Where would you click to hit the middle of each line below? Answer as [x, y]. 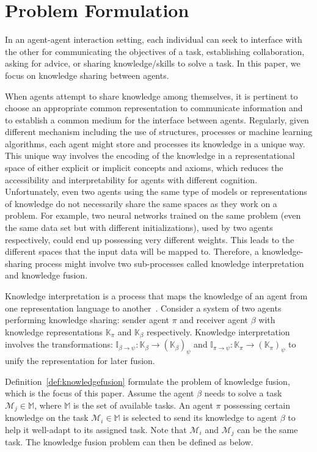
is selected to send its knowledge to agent [200, 417]
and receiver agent [214, 320]
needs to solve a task [243, 393]
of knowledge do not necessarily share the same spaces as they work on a [141, 203]
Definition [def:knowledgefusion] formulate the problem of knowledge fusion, [148, 381]
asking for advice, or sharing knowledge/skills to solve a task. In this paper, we [153, 63]
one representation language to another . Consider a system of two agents [143, 308]
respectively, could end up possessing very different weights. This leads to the [150, 239]
